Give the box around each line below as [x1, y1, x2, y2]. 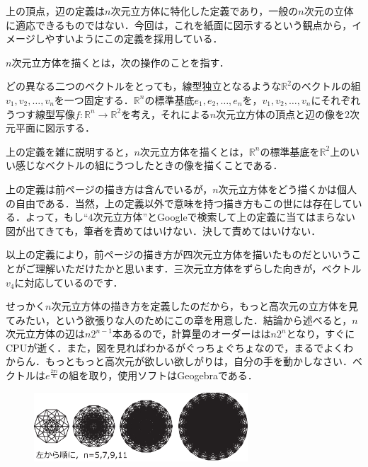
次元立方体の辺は [6, 326, 85, 341]
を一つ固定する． [54, 92, 134, 107]
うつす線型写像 [6, 106, 75, 121]
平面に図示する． [15, 120, 95, 135]
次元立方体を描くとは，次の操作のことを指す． [11, 54, 229, 69]
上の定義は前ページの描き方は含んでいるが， [6, 181, 213, 196]
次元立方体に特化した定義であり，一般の [110, 4, 299, 18]
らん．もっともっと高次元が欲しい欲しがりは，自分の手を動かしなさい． [15, 354, 352, 369]
